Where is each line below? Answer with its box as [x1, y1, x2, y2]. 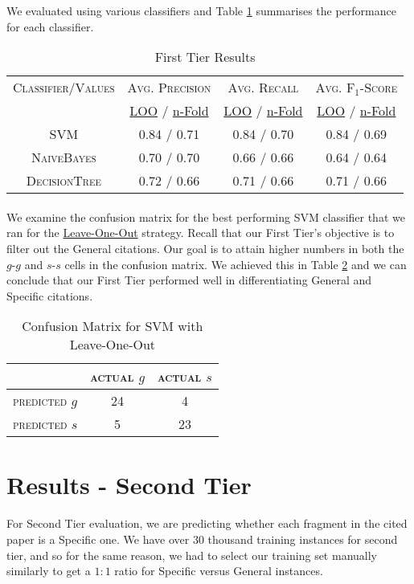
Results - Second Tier [6, 468, 252, 500]
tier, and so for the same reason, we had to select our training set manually [6, 546, 377, 563]
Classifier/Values [13, 78, 115, 97]
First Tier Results [154, 47, 256, 67]
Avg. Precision [127, 78, 211, 97]
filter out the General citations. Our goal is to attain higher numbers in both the [6, 239, 404, 256]
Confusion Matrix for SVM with [22, 317, 203, 336]
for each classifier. [6, 18, 94, 35]
